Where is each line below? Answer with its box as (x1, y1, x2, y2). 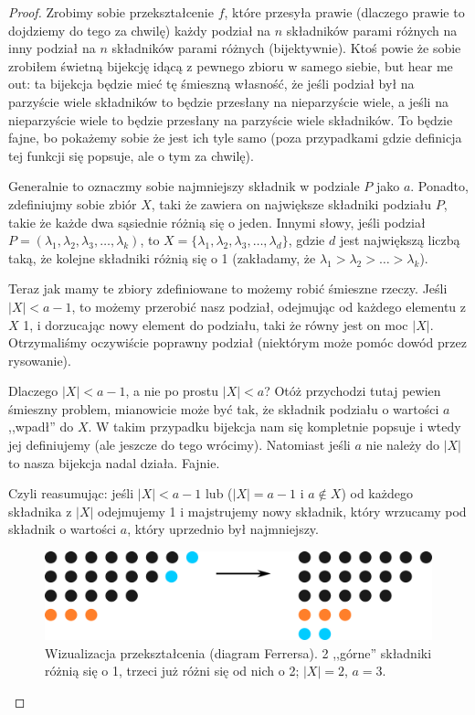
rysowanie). (8, 350, 71, 369)
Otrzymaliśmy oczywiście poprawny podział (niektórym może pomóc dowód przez (8, 333, 467, 352)
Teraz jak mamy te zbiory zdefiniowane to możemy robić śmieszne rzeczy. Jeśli (8, 279, 448, 298)
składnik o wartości (8, 519, 117, 539)
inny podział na (8, 38, 96, 58)
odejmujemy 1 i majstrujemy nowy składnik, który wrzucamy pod (98, 501, 467, 520)
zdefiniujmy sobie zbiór (8, 194, 137, 213)
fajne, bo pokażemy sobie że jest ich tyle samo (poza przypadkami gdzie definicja (8, 128, 462, 147)
